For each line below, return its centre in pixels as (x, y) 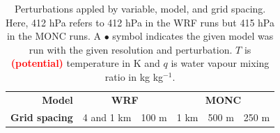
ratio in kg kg (134, 76)
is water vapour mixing (220, 63)
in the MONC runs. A (54, 36)
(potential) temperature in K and (85, 63)
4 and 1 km (107, 117)
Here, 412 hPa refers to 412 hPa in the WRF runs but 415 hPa (140, 22)
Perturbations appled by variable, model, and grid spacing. (140, 8)
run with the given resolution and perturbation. (131, 49)
